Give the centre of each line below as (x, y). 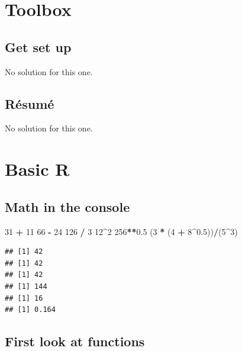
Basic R (37, 169)
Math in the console (67, 206)
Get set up (38, 46)
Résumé (30, 103)
